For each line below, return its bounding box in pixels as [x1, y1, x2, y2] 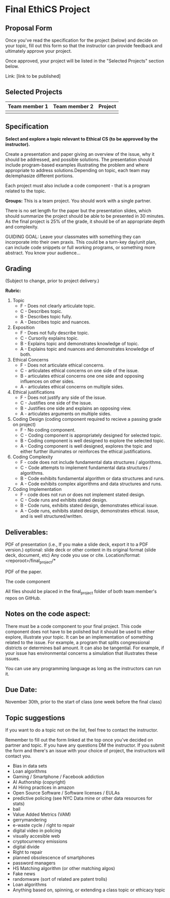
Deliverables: [5, 528, 48, 537]
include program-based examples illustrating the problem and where [5, 161, 149, 168]
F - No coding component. [20, 427, 76, 433]
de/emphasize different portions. [5, 173, 74, 179]
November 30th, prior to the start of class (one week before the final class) [5, 699, 162, 705]
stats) [12, 801, 25, 807]
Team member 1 [8, 103, 48, 110]
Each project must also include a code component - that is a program [5, 182, 150, 188]
